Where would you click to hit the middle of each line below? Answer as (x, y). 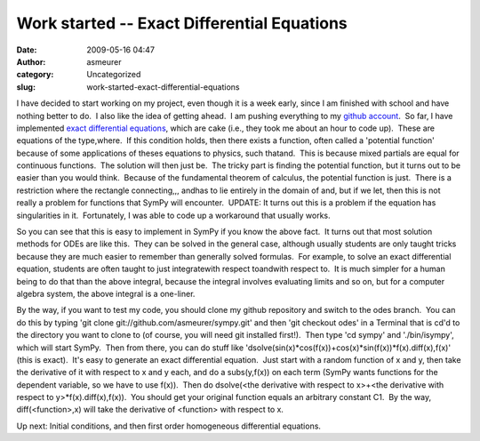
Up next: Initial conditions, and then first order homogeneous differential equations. (169, 426)
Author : (31, 61)
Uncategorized (114, 75)
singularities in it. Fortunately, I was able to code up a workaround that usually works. (173, 215)
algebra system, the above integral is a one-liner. (106, 293)
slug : (26, 87)
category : (35, 75)
